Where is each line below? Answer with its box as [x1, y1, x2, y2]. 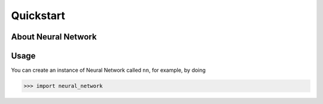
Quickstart [11, 9, 66, 22]
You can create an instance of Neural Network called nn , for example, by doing [11, 66, 206, 74]
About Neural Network [11, 32, 97, 42]
